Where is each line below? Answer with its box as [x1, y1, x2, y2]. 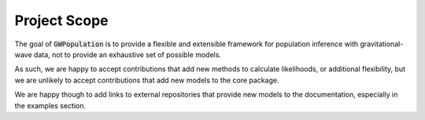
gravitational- [359, 39, 404, 49]
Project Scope [14, 12, 109, 29]
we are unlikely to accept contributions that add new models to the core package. [14, 75, 279, 85]
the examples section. [14, 100, 87, 110]
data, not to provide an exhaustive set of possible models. [33, 49, 222, 59]
